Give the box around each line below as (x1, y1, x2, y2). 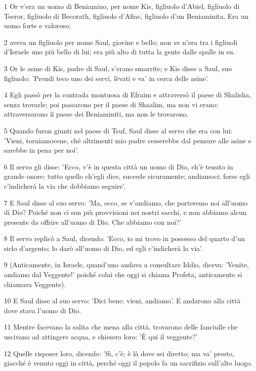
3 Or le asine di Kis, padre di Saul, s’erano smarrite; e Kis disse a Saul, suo (4, 63, 232, 73)
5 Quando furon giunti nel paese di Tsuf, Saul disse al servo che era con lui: (4, 125, 233, 135)
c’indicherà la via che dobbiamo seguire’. (4, 180, 126, 191)
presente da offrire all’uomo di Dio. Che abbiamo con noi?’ (4, 216, 181, 227)
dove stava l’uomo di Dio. (4, 305, 81, 315)
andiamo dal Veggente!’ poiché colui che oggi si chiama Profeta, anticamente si (4, 269, 242, 280)
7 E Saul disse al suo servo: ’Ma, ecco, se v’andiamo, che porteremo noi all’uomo (4, 197, 248, 207)
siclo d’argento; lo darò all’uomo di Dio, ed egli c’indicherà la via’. (4, 243, 203, 253)
